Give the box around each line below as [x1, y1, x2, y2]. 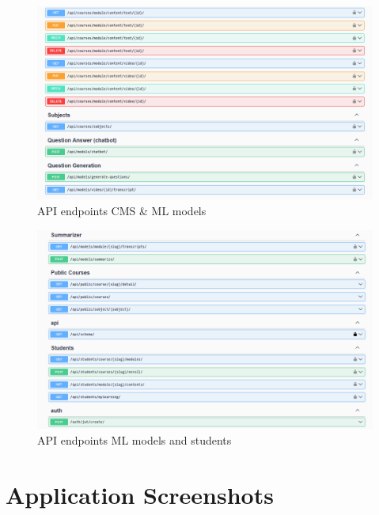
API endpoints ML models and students [37, 431, 232, 448]
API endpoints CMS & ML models [37, 202, 207, 218]
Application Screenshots [6, 478, 274, 510]
